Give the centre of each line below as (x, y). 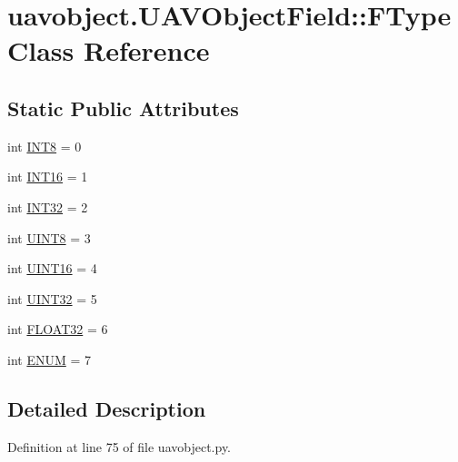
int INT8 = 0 (45, 146)
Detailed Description (107, 408)
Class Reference (109, 50)
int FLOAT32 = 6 (58, 329)
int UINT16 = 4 (52, 268)
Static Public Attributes (123, 108)
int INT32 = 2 (48, 206)
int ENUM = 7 (49, 359)
